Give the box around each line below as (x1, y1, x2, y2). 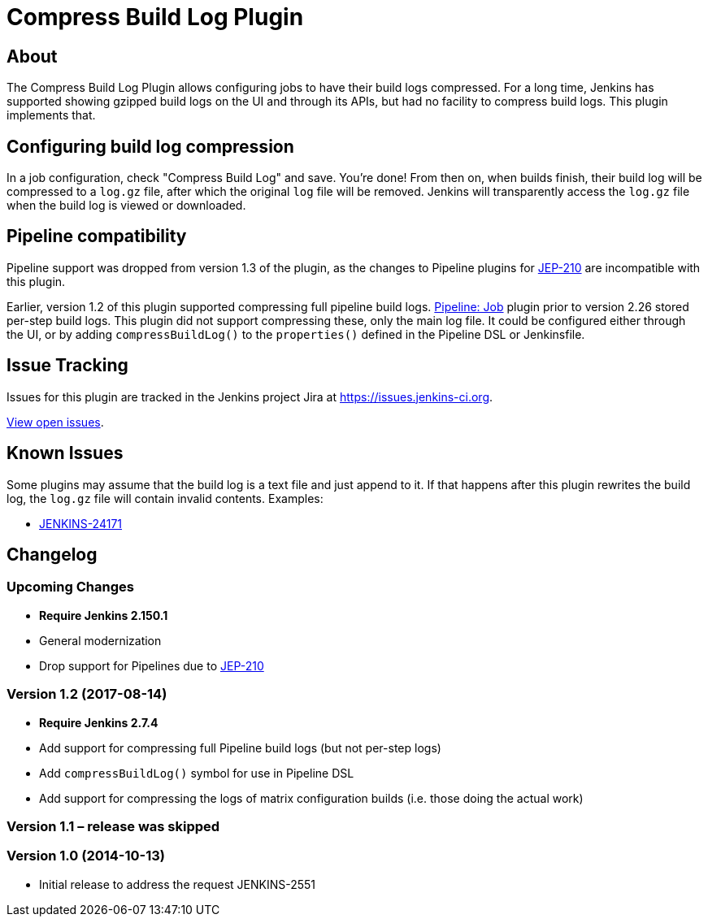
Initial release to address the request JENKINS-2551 (39, 877, 316, 891)
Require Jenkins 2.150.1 (39, 608, 168, 622)
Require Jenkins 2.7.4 (39, 715, 159, 730)
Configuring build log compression (7, 136, 294, 157)
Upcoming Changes (7, 578, 134, 596)
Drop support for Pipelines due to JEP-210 (39, 658, 264, 673)
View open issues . (7, 414, 104, 429)
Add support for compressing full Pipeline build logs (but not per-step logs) (39, 740, 441, 755)
